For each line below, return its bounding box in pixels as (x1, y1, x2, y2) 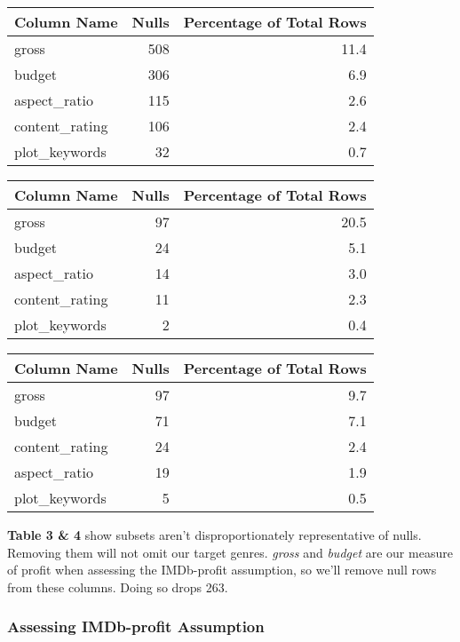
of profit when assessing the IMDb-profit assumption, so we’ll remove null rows (7, 560, 437, 579)
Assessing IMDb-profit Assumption (7, 615, 265, 638)
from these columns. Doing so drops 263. (7, 577, 228, 596)
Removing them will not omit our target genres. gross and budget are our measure (7, 543, 453, 561)
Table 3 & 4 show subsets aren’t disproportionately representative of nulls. (7, 526, 422, 543)
